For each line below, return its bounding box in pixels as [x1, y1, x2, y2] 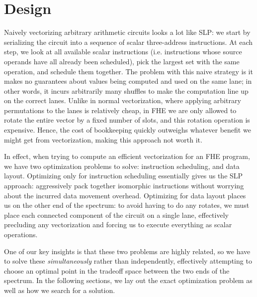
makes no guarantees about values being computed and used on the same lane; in [4, 76, 252, 86]
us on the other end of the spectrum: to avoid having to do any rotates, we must [4, 200, 250, 210]
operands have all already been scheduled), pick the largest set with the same [4, 56, 240, 66]
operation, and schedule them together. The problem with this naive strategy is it [4, 66, 253, 76]
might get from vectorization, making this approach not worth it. [4, 134, 202, 145]
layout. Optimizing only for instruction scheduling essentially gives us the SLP [4, 170, 243, 181]
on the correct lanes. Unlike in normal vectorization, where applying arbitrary [4, 95, 241, 106]
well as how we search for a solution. [4, 285, 115, 295]
